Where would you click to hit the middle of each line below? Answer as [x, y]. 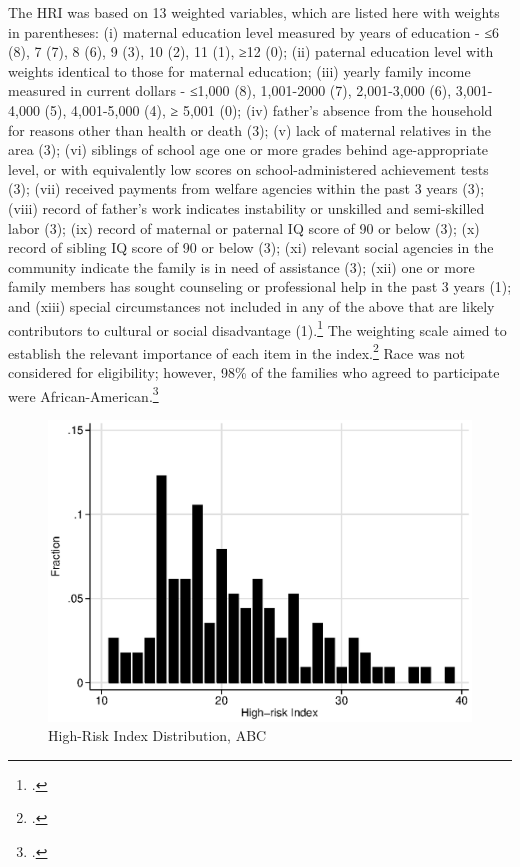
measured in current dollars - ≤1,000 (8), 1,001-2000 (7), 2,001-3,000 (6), [230, 90]
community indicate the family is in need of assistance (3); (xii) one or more [241, 266]
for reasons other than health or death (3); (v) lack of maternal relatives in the [250, 129]
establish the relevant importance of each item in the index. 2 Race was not [237, 351]
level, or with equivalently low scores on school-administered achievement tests [248, 168]
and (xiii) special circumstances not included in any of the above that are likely [251, 305]
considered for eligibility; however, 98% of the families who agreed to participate [254, 372]
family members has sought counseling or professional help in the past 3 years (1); [260, 286]
